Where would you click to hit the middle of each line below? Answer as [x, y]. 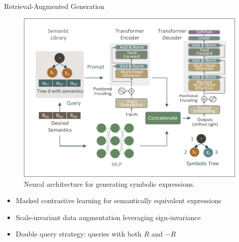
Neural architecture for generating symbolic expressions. [110, 183]
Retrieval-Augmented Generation [54, 6]
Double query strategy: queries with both [79, 234]
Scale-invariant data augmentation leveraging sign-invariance [108, 217]
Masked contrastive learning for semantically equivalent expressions [119, 200]
